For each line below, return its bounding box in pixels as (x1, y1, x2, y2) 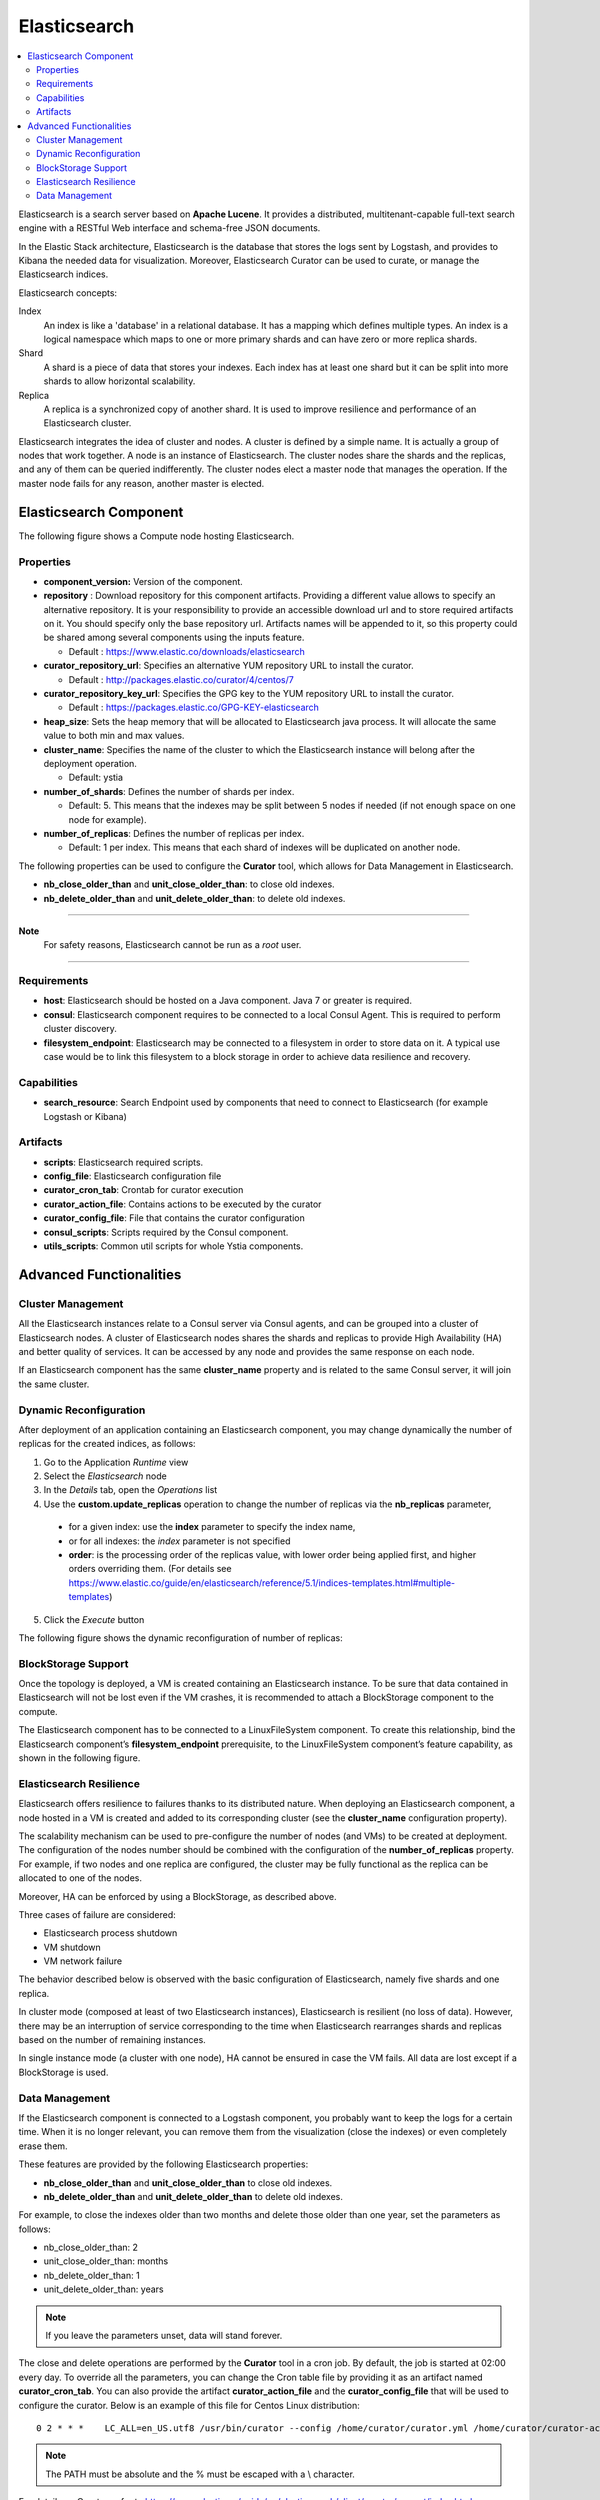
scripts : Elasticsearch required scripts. (43, 1156, 204, 1168)
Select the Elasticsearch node (43, 1470, 167, 1482)
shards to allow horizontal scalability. (43, 375, 196, 387)
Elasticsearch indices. (18, 268, 109, 280)
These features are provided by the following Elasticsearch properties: (18, 2158, 309, 2170)
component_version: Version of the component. (43, 575, 244, 587)
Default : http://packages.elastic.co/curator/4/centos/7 (68, 673, 294, 685)
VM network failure (43, 1955, 123, 1967)
